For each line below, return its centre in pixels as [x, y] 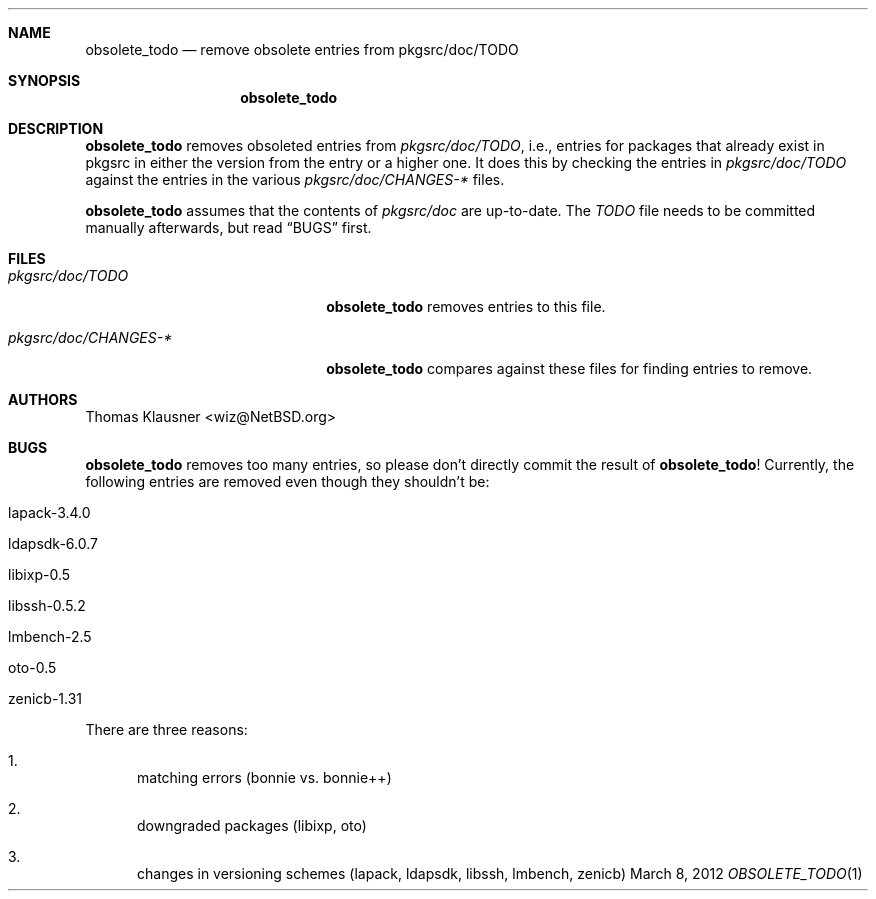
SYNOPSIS [44, 80]
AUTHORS [43, 399]
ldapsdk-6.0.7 [53, 543]
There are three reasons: [166, 729]
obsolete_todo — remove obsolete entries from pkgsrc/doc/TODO [302, 49]
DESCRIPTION [56, 128]
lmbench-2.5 [50, 636]
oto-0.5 [32, 667]
